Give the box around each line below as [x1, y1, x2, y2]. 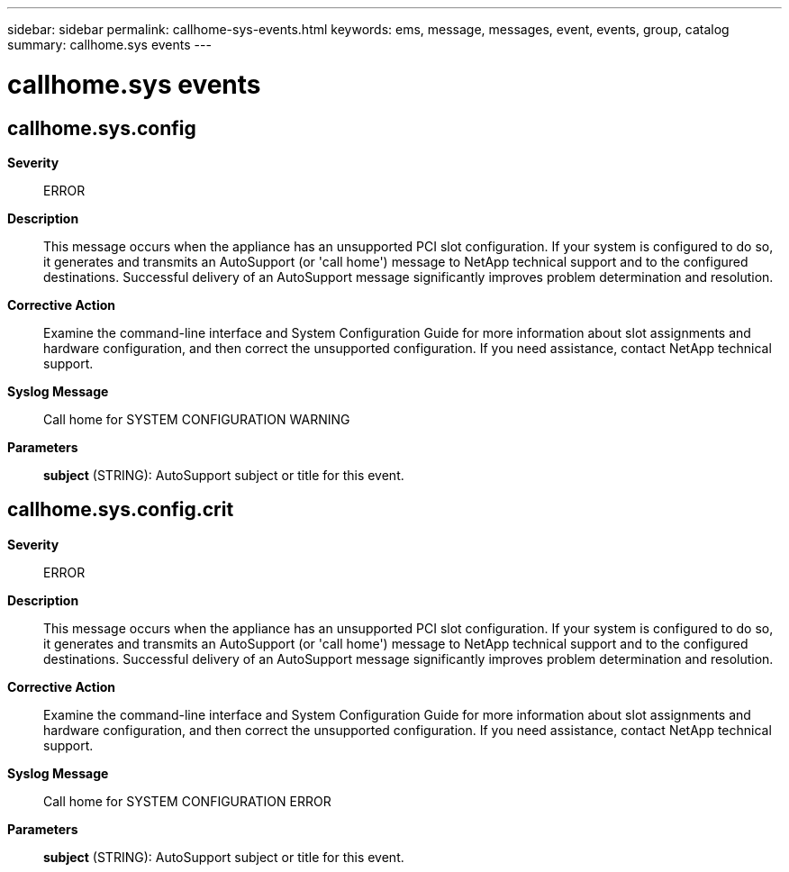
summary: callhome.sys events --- [7, 37, 212, 52]
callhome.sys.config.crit [7, 498, 234, 522]
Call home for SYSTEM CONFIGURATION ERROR [43, 793, 331, 809]
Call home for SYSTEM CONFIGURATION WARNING [43, 411, 350, 427]
